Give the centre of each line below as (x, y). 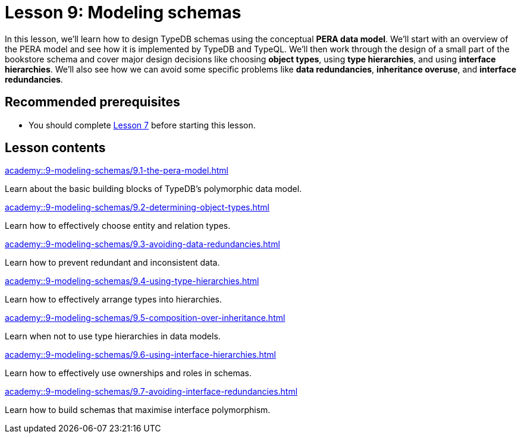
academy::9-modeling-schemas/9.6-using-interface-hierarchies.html (140, 355)
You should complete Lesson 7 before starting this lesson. (142, 125)
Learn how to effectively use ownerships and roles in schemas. (128, 373)
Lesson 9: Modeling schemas (123, 12)
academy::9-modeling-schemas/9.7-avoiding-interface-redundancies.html (151, 392)
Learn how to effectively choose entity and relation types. (118, 226)
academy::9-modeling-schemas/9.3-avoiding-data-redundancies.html (142, 244)
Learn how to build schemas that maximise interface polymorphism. (138, 410)
